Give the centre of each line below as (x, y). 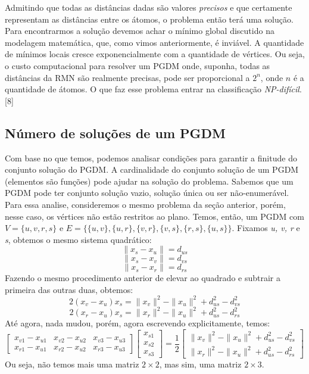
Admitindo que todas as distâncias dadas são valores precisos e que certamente (149, 7)
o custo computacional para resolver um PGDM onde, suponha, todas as (138, 65)
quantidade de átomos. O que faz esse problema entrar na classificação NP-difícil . (153, 89)
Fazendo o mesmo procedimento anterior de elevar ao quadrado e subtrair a (143, 278)
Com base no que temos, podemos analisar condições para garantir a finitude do (151, 158)
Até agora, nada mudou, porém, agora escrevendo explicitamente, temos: (138, 323)
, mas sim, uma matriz (200, 364)
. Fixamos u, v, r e (266, 228)
